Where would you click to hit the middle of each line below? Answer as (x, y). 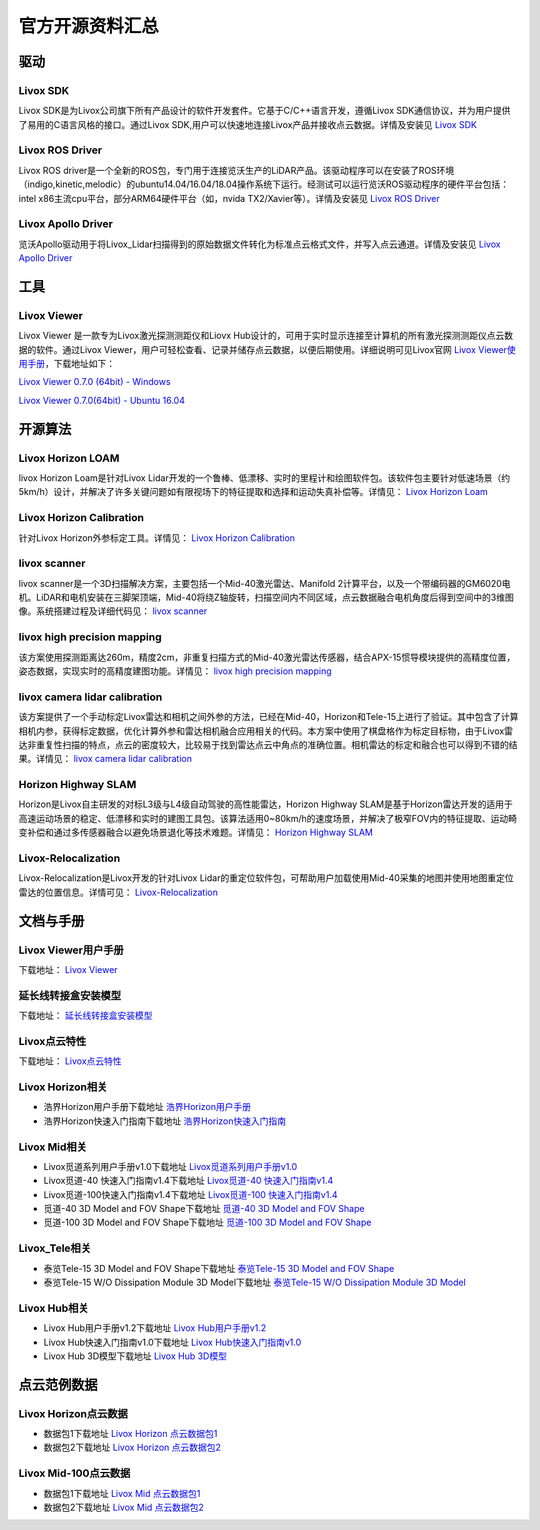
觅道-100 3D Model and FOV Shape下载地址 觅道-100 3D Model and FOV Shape (207, 1222)
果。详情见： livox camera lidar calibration (105, 759)
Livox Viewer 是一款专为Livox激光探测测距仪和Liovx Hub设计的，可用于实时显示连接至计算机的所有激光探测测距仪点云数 (266, 336)
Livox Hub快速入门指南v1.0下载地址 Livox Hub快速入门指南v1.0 (172, 1342)
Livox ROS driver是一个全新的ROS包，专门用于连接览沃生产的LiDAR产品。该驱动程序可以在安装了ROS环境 (236, 170)
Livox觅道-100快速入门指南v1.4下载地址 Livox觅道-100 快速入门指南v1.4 (190, 1194)
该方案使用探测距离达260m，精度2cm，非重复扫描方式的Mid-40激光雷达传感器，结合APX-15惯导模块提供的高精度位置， (267, 657)
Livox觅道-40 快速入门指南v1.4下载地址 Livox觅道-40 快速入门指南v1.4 (188, 1181)
